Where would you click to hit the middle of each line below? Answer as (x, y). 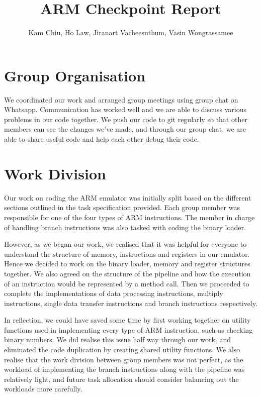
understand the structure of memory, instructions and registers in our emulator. (127, 254)
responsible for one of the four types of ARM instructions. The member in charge (129, 217)
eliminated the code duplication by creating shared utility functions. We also (122, 350)
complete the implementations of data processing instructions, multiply (114, 293)
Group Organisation (75, 75)
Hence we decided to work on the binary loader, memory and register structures (127, 264)
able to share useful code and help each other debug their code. (102, 139)
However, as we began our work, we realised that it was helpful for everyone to (125, 244)
